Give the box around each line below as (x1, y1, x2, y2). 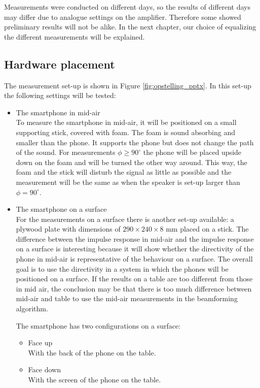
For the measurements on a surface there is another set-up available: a (16, 213, 234, 224)
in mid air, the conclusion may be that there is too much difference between (16, 283, 252, 294)
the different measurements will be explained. (4, 31, 145, 42)
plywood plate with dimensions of (16, 223, 121, 234)
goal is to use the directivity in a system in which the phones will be (16, 263, 229, 274)
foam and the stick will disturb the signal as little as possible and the (16, 167, 232, 177)
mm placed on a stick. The (166, 223, 249, 234)
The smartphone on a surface (16, 204, 107, 214)
